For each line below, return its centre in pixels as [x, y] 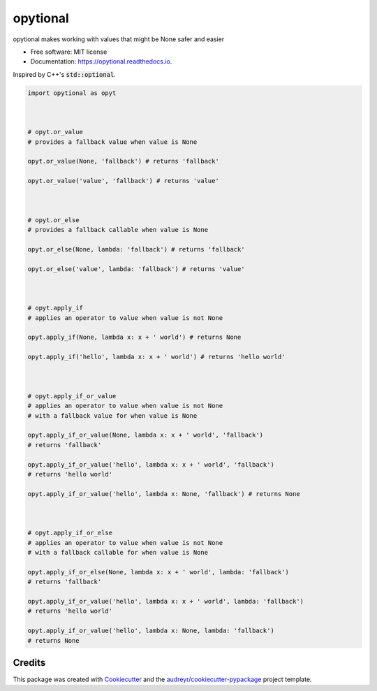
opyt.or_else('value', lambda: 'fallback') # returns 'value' [136, 269]
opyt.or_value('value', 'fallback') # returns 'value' [123, 181]
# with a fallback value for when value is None [112, 415]
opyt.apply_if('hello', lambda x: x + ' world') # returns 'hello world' [156, 357]
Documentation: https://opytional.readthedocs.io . [101, 61]
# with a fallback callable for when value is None [118, 553]
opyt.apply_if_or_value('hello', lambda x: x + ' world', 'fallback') [151, 464]
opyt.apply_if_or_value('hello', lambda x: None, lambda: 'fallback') [151, 631]
